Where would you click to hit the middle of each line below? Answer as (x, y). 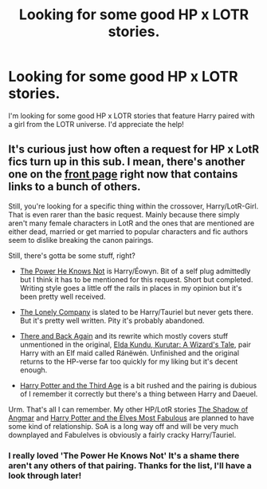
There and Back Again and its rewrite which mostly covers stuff (124, 336)
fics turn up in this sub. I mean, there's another (127, 162)
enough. (33, 370)
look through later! (45, 475)
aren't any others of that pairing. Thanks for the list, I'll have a (130, 465)
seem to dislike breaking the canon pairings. (81, 240)
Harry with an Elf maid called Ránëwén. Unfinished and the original (130, 352)
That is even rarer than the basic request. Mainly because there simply (124, 214)
